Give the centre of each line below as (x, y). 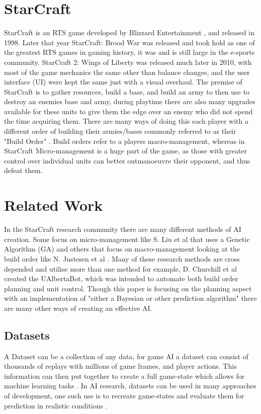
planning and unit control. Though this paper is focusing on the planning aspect (128, 288)
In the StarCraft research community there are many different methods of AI (123, 229)
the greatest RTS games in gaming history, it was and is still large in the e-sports (129, 52)
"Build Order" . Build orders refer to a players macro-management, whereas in (124, 141)
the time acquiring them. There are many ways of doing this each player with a (126, 121)
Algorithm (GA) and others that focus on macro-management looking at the (122, 249)
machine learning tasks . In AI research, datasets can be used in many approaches (130, 386)
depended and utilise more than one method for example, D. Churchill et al (120, 268)
